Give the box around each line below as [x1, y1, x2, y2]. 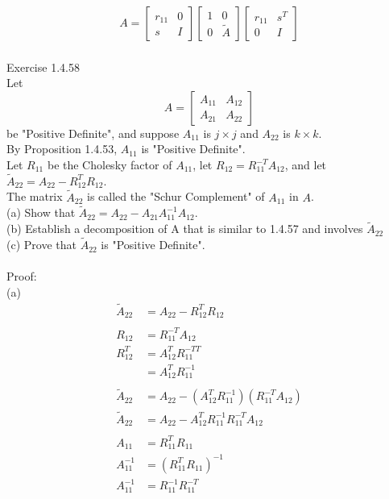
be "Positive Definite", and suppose [6, 124, 180, 141]
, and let [284, 156, 327, 173]
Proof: [6, 268, 37, 285]
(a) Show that [6, 204, 76, 221]
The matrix [6, 188, 63, 205]
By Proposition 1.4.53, [6, 140, 118, 157]
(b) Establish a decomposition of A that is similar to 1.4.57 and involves [6, 220, 363, 237]
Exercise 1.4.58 [6, 58, 80, 75]
